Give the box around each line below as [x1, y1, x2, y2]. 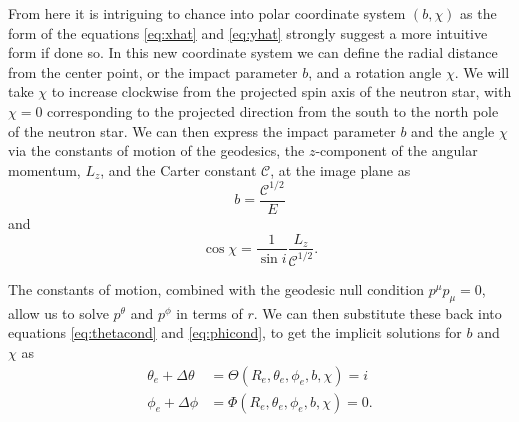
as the [460, 3, 497, 23]
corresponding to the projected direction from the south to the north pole [47, 100, 499, 121]
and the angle [411, 120, 495, 141]
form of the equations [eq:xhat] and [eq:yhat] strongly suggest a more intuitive [8, 22, 488, 43]
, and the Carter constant [100, 159, 257, 180]
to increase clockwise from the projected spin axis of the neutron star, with [51, 81, 512, 102]
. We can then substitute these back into [253, 302, 502, 323]
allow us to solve [8, 302, 109, 323]
